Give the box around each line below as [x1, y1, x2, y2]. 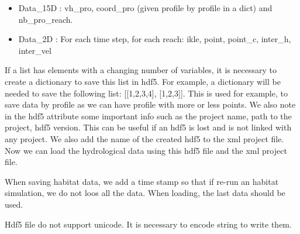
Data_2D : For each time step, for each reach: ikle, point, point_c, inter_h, [18, 33, 291, 45]
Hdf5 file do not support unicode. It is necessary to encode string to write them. [5, 218, 292, 230]
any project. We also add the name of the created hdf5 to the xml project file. [5, 132, 284, 144]
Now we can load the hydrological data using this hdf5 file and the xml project [5, 144, 287, 156]
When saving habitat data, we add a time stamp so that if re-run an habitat [5, 175, 279, 187]
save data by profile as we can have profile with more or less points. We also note [5, 98, 296, 111]
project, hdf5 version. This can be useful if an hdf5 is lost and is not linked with [5, 121, 292, 133]
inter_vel [18, 44, 51, 56]
